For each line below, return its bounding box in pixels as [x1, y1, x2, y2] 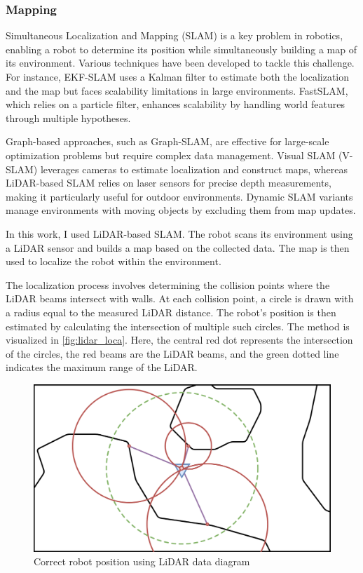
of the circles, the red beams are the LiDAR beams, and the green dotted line [6, 346, 339, 360]
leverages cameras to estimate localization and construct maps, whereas [40, 161, 348, 176]
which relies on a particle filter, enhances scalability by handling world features [6, 97, 345, 112]
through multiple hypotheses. [6, 110, 131, 125]
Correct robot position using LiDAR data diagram [34, 554, 250, 569]
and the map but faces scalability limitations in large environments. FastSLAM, [6, 83, 348, 97]
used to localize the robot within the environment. [6, 254, 221, 269]
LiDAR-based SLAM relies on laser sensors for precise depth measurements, [6, 175, 331, 190]
